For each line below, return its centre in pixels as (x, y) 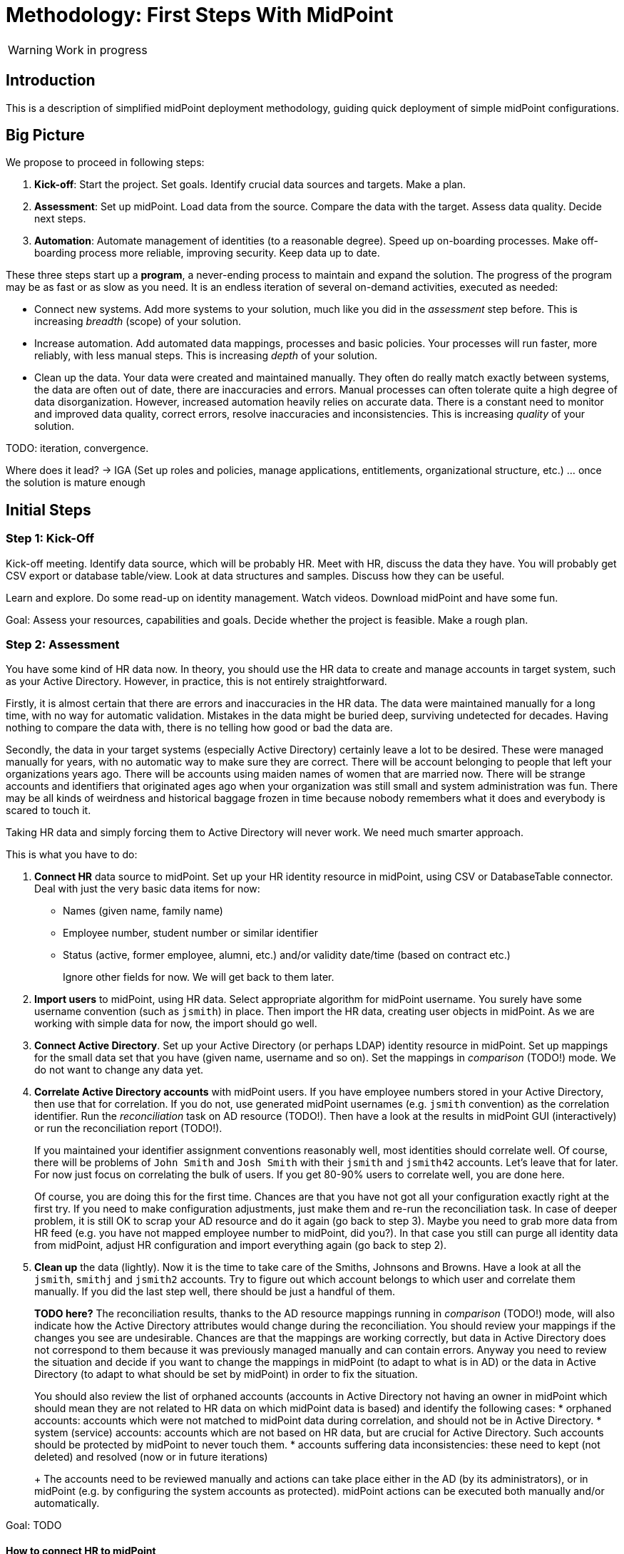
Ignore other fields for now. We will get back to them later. (199, 977)
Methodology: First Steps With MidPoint (200, 15)
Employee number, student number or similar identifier (190, 933)
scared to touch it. (48, 811)
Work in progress (101, 50)
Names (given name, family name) (143, 911)
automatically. (67, 1503)
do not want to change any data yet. (119, 1070)
